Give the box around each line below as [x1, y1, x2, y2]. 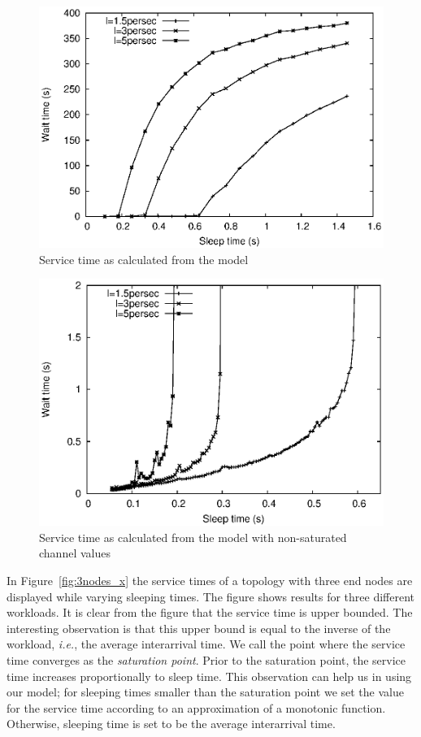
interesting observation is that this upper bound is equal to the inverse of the [7, 619, 391, 636]
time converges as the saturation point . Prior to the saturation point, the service [7, 652, 406, 668]
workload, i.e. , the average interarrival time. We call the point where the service [7, 635, 406, 652]
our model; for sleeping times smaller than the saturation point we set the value [7, 683, 404, 700]
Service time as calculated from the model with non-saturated [39, 528, 347, 545]
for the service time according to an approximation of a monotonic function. [7, 699, 386, 716]
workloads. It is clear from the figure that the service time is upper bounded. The [7, 604, 413, 621]
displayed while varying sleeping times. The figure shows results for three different [7, 587, 415, 605]
